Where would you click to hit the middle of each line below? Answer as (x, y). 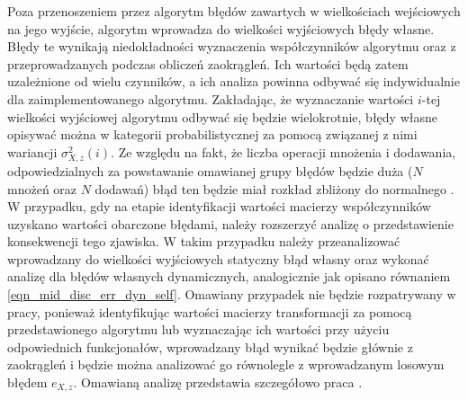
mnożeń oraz (42, 188)
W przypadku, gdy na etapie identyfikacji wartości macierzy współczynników (219, 206)
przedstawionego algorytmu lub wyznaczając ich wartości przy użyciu (198, 329)
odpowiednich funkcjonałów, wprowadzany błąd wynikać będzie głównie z (210, 346)
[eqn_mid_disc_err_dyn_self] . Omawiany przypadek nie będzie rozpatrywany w (232, 294)
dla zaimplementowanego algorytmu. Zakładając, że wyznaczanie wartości (211, 98)
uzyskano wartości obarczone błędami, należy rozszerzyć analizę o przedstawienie (230, 223)
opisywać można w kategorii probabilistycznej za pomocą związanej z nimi (212, 134)
